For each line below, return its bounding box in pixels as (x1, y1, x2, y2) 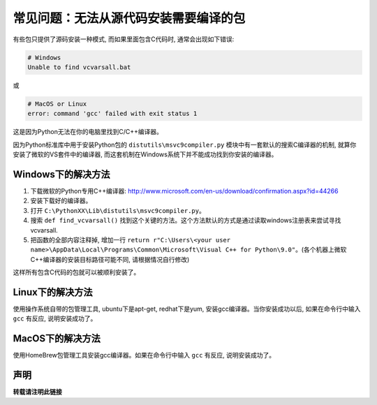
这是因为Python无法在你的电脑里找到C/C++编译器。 (13, 128, 163, 136)
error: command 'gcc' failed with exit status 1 (27, 110, 198, 118)
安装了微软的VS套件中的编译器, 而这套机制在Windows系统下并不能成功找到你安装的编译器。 (13, 150, 278, 159)
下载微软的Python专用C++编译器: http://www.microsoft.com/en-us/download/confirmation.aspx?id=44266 (30, 186, 339, 195)
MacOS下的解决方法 (13, 332, 101, 345)
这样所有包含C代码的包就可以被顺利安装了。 (13, 268, 140, 277)
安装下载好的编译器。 (30, 196, 92, 205)
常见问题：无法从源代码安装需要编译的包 (13, 10, 246, 26)
